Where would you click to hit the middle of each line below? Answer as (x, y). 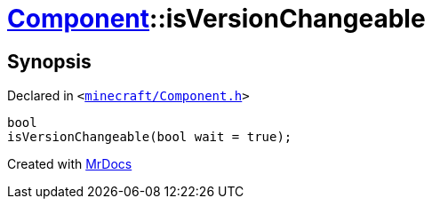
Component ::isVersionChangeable (216, 19)
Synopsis (49, 61)
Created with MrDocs (70, 164)
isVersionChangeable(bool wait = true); (150, 137)
